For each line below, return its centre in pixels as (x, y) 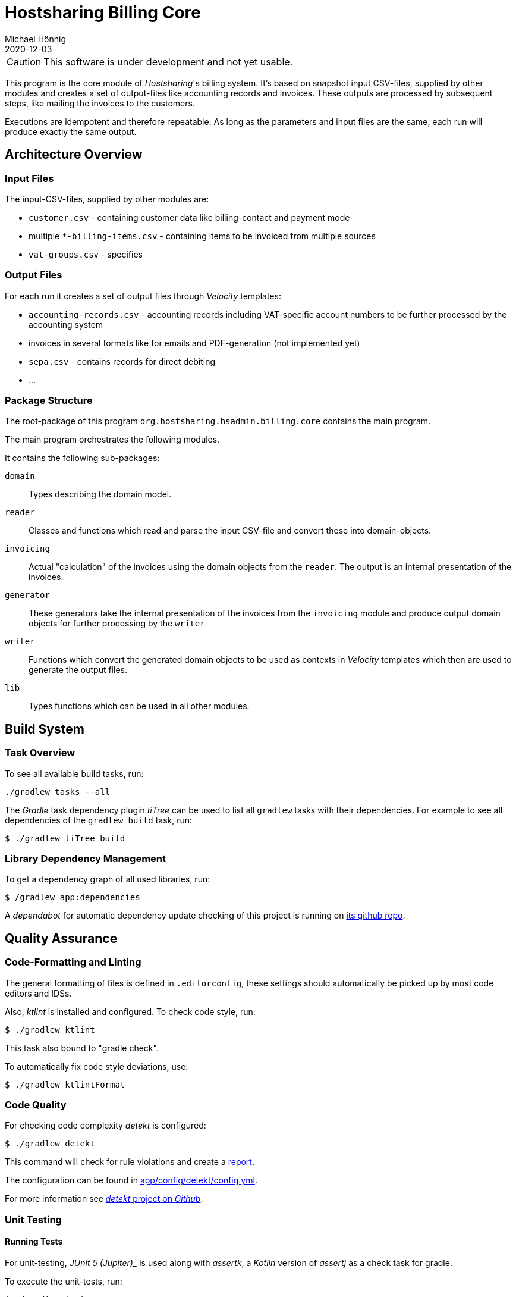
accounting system (66, 324)
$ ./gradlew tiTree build (65, 838)
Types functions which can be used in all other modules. (139, 706)
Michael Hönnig (35, 39)
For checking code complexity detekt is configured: (106, 1126)
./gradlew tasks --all (58, 792)
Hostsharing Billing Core (103, 12)
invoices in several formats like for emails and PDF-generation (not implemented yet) (194, 343)
